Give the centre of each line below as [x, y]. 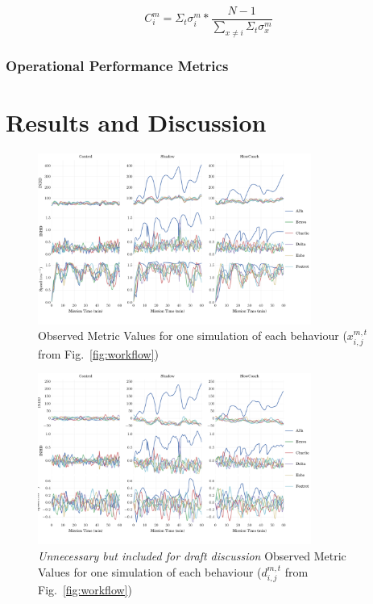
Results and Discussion [136, 122]
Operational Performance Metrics [117, 65]
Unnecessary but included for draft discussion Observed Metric [192, 556]
